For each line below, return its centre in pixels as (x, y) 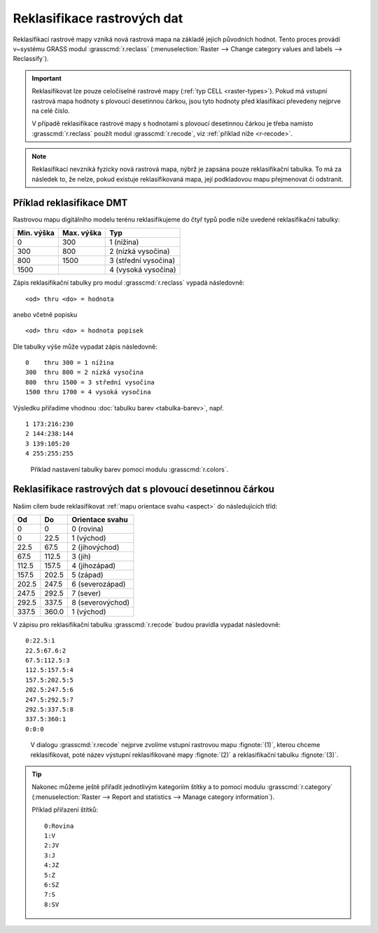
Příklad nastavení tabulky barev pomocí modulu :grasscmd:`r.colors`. (129, 469)
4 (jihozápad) (93, 565)
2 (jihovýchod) (95, 547)
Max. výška (82, 233)
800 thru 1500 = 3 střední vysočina (90, 382)
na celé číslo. (51, 110)
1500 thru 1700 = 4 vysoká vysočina (88, 392)
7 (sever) (86, 593)
